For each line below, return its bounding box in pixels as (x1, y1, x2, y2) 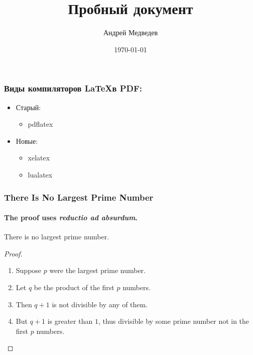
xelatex (28, 152, 50, 163)
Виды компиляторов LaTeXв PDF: (4, 82, 142, 95)
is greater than (47, 316, 93, 326)
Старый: (16, 102, 41, 112)
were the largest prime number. (49, 265, 146, 276)
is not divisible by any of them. (52, 299, 148, 309)
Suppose (16, 265, 42, 276)
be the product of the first (34, 282, 114, 292)
